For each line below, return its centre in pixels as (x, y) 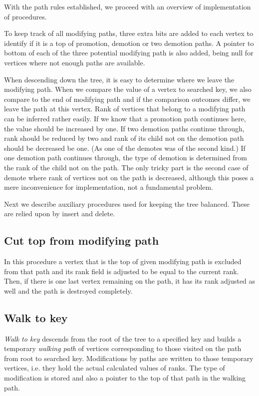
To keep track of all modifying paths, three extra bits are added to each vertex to (129, 33)
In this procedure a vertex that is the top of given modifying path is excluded (123, 261)
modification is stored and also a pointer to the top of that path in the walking (125, 378)
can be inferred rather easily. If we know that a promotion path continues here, (125, 118)
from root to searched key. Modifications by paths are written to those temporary (129, 358)
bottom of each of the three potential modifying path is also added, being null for (129, 53)
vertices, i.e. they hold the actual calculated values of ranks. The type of (115, 368)
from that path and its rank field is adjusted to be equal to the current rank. (122, 271)
